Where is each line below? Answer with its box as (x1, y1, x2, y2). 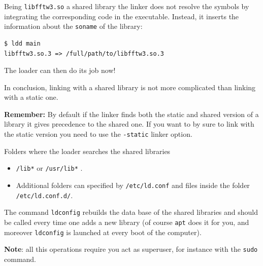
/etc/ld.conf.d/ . (16, 189, 73, 200)
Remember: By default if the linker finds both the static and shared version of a (4, 108, 259, 119)
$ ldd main (4, 40, 41, 47)
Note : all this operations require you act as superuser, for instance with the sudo (4, 244, 258, 254)
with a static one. (4, 92, 58, 102)
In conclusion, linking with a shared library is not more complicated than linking (4, 82, 256, 92)
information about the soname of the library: (4, 21, 143, 31)
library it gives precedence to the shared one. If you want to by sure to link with (4, 119, 254, 129)
